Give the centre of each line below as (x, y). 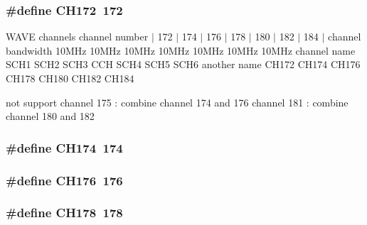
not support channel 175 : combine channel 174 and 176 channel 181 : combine (177, 102)
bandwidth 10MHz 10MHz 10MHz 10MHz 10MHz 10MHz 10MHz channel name (181, 50)
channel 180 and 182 (50, 116)
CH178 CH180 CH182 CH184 (70, 78)
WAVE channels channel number (77, 37)
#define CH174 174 (64, 147)
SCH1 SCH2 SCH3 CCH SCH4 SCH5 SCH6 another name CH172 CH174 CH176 (183, 64)
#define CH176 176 (64, 180)
